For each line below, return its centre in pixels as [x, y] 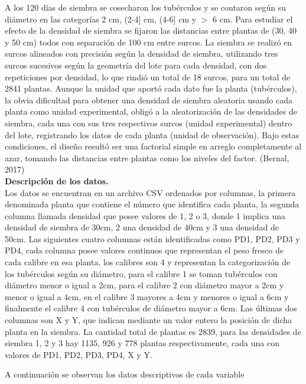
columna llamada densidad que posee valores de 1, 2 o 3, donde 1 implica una [145, 215]
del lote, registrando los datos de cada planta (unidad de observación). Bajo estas [152, 134]
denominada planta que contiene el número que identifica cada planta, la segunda [152, 204]
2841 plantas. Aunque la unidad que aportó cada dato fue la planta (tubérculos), [151, 88]
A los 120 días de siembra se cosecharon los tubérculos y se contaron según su [146, 7]
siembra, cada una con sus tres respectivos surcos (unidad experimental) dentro [149, 123]
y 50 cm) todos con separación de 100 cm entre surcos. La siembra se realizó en [149, 42]
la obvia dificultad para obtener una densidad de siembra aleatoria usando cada [149, 100]
